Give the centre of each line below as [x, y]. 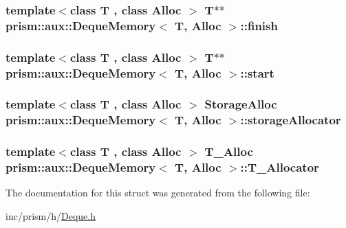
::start [257, 72]
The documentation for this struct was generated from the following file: [158, 193]
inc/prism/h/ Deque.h [51, 216]
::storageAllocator [291, 120]
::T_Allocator [280, 167]
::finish [259, 25]
